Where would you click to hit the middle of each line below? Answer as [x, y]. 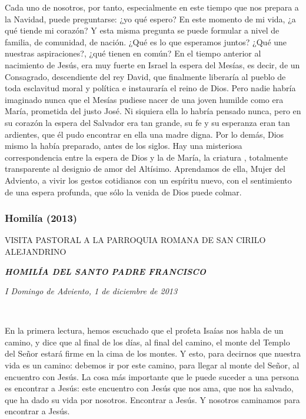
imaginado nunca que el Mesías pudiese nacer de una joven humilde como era [144, 99]
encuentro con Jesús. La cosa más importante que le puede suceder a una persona [152, 376]
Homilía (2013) [41, 218]
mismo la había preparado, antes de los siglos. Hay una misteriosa [124, 146]
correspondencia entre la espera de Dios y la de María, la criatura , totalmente [146, 157]
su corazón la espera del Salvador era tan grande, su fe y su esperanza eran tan [147, 122]
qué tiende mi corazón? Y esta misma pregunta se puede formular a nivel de [142, 30]
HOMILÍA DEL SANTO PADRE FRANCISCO [105, 271]
